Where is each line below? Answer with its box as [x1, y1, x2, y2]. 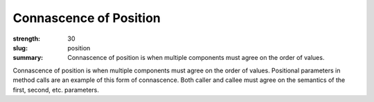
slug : [12, 43, 28, 52]
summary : [12, 54, 44, 62]
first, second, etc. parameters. [12, 85, 100, 94]
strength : [12, 34, 41, 43]
